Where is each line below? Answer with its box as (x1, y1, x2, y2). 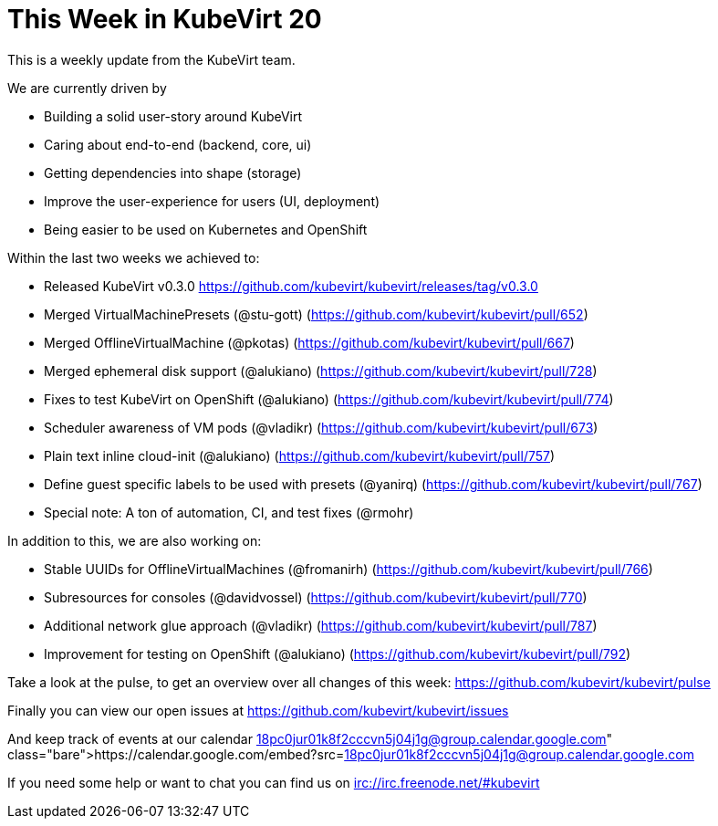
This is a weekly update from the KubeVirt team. (7, 51, 296, 68)
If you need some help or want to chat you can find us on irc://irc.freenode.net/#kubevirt (7, 774, 540, 790)
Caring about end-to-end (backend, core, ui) (44, 136, 312, 152)
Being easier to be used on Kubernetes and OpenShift (44, 221, 368, 237)
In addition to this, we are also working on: (7, 532, 262, 549)
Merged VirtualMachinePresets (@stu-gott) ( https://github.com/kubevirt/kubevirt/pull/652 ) (44, 306, 588, 322)
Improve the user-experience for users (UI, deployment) (44, 193, 380, 209)
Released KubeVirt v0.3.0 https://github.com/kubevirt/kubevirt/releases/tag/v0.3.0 (44, 277, 538, 294)
